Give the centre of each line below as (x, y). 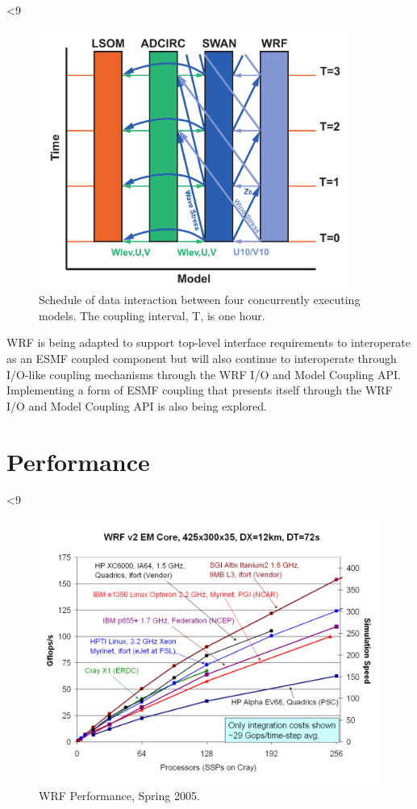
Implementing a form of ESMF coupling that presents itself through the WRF (200, 390)
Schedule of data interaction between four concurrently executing (200, 300)
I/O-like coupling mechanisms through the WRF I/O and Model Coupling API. (204, 374)
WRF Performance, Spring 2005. (119, 795)
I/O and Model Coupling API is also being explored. (137, 405)
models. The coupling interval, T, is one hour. (152, 315)
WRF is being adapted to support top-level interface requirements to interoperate (208, 342)
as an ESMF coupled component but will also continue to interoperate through (202, 358)
